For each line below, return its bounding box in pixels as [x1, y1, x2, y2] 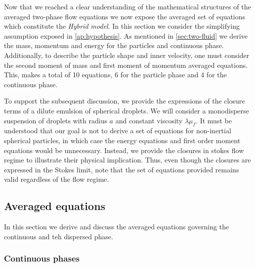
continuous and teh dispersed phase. [4, 231, 113, 241]
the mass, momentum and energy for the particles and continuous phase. [4, 40, 224, 51]
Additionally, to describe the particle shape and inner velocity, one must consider [4, 50, 250, 60]
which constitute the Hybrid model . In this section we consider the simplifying [4, 21, 240, 31]
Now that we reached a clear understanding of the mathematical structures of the [4, 1, 251, 11]
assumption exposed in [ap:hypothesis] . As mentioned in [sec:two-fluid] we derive [4, 30, 248, 41]
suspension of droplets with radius [4, 115, 107, 125]
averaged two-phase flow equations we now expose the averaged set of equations [4, 11, 246, 21]
